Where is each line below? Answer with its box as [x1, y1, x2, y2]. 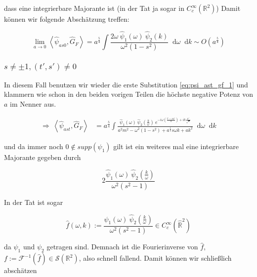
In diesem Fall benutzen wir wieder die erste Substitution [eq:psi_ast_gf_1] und [4, 79, 248, 89]
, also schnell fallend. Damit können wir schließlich [79, 253, 232, 263]
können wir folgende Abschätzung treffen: [4, 14, 129, 24]
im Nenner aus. [10, 98, 56, 109]
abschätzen [4, 265, 37, 276]
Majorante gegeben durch [4, 152, 81, 162]
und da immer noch [4, 141, 63, 152]
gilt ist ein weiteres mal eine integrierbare [113, 141, 239, 152]
